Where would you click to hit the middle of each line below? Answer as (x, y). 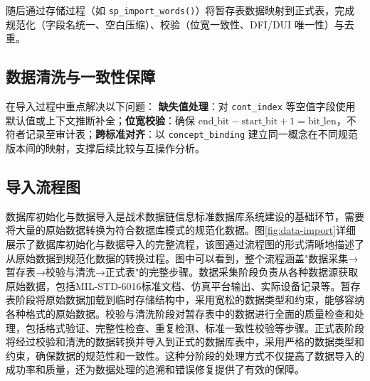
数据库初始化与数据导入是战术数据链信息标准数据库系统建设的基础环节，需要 (185, 216)
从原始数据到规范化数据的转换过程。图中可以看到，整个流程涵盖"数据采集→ (182, 258)
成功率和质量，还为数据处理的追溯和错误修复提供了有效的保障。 (155, 369)
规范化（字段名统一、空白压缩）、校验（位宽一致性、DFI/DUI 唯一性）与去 (180, 24)
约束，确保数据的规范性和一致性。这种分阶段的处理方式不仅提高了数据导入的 (185, 355)
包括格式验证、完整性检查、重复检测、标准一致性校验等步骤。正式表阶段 (195, 327)
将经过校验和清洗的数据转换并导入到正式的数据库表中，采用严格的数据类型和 (185, 342)
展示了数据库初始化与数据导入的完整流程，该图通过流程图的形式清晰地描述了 (185, 243)
